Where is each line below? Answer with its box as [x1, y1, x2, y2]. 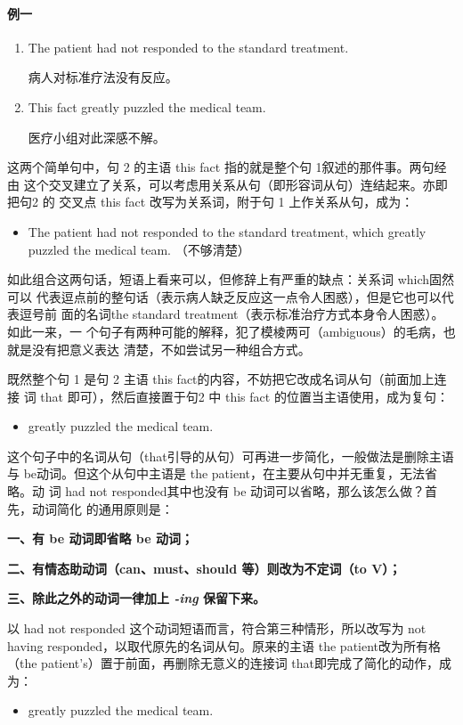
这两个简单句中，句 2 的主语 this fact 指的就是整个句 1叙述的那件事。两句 [7, 158, 435, 176]
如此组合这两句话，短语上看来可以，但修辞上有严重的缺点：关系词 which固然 [7, 270, 455, 289]
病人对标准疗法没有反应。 [28, 68, 178, 86]
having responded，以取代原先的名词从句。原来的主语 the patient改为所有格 [7, 636, 442, 655]
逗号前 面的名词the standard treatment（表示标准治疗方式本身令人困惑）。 [19, 305, 444, 323]
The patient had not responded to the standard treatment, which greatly [28, 222, 426, 240]
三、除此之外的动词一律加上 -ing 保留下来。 [7, 589, 266, 607]
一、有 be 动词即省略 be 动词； [7, 529, 193, 548]
